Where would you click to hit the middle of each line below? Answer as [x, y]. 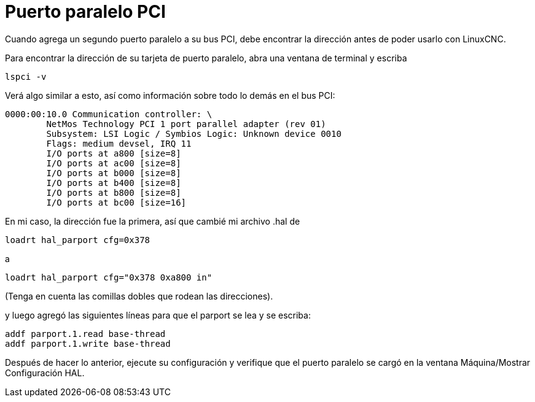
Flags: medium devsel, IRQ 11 [119, 143]
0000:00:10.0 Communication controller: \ [109, 114]
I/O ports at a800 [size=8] [114, 153]
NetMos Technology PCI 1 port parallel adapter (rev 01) [186, 124]
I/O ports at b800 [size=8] [114, 192]
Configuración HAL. [45, 373]
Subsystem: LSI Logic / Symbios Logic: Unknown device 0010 [194, 133]
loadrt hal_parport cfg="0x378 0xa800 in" [109, 277]
